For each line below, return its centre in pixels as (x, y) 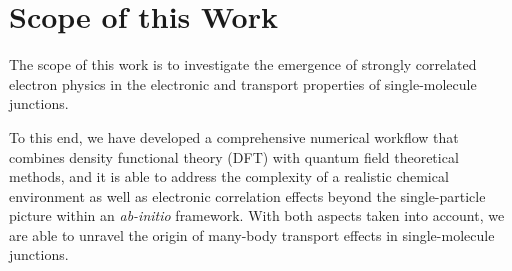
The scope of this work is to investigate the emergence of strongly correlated (243, 64)
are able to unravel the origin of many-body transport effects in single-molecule (252, 234)
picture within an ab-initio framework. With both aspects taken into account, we (257, 215)
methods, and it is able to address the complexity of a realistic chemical (229, 176)
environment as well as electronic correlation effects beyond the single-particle (247, 195)
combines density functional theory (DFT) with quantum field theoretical (234, 156)
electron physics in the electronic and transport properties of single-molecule (243, 83)
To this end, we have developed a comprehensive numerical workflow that (234, 136)
